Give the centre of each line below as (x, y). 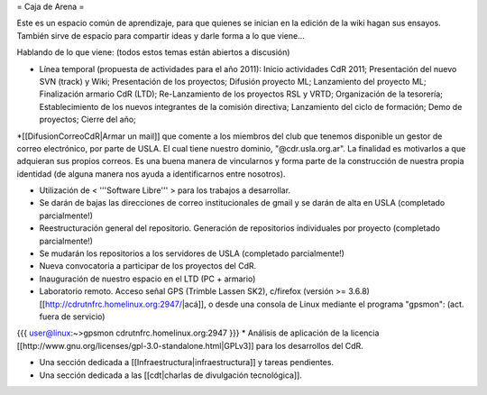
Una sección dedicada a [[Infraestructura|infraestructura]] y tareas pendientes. (186, 363)
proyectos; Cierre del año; (88, 119)
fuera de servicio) (72, 317)
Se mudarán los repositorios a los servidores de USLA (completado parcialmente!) (192, 253)
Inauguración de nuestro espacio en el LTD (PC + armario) (147, 279)
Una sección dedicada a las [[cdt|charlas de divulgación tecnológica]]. (170, 375)
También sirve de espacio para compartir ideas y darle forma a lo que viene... (161, 35)
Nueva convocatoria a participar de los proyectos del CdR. (148, 266)
